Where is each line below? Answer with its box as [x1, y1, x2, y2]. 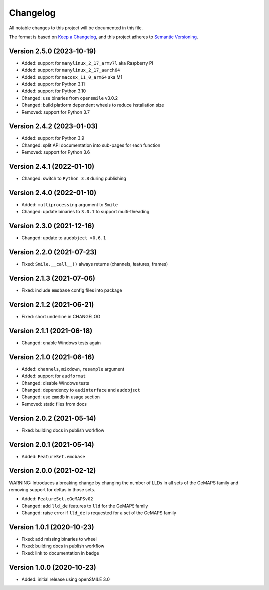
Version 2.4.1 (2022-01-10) [9, 162, 95, 171]
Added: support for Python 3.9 [21, 135, 85, 141]
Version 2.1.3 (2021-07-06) [9, 274, 96, 283]
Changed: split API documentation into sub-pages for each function [21, 142, 161, 148]
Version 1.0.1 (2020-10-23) [9, 523, 94, 531]
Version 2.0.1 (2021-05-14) [9, 440, 94, 449]
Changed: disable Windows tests [21, 380, 89, 386]
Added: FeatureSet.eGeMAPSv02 [21, 496, 93, 502]
